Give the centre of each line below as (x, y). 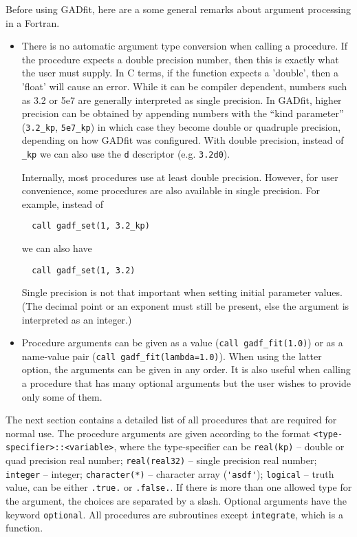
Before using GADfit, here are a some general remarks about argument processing (178, 9)
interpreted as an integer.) (77, 319)
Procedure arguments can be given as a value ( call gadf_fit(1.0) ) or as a (182, 343)
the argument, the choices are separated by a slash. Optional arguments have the (176, 501)
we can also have (57, 248)
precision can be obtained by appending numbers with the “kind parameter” (183, 113)
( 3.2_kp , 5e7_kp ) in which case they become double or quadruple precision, (181, 126)
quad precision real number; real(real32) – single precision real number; (161, 460)
